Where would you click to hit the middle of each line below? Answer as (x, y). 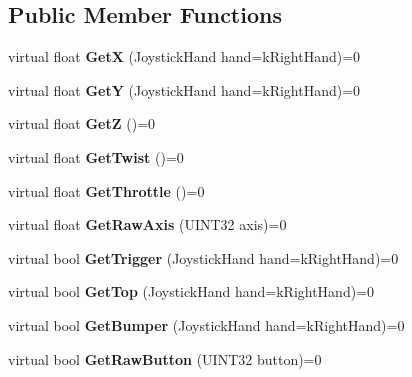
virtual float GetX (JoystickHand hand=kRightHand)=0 (184, 56)
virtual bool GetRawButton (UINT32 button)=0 (165, 358)
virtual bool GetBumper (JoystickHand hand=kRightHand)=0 (206, 324)
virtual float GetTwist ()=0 (96, 156)
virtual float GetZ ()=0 (82, 123)
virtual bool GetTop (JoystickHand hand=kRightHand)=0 (191, 291)
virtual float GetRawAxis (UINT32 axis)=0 (147, 224)
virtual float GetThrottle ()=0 (106, 190)
